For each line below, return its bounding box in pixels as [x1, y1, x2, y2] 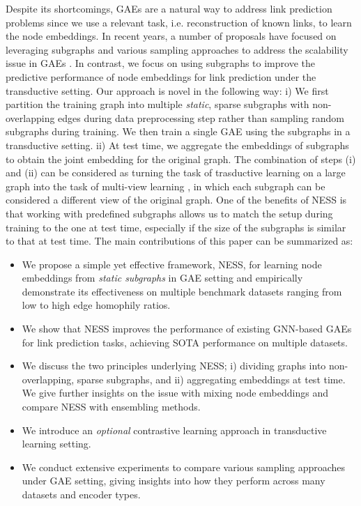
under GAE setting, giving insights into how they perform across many [22, 473, 325, 488]
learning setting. [22, 436, 91, 451]
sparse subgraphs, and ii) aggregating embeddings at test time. [77, 371, 346, 386]
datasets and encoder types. [22, 487, 141, 501]
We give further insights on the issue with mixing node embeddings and [22, 385, 328, 400]
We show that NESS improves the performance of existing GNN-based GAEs [22, 321, 352, 336]
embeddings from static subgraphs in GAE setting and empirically [22, 270, 303, 285]
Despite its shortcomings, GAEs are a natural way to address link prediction [6, 1, 332, 15]
